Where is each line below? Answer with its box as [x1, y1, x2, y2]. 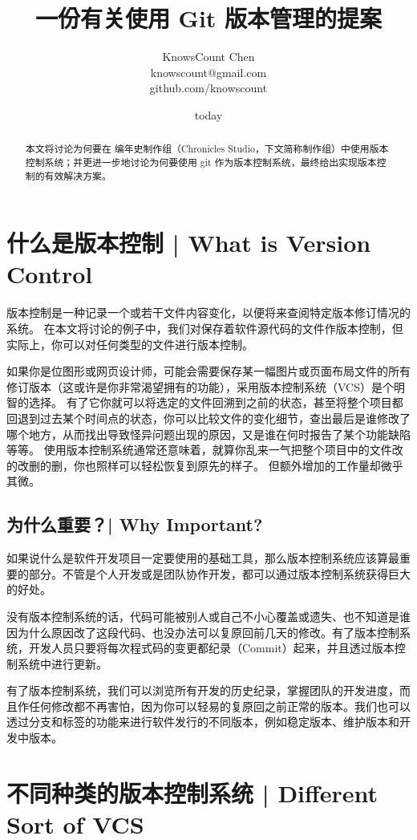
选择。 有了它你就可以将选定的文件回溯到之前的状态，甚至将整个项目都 [28, 394, 403, 411]
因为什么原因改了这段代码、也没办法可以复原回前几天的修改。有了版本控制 [6, 623, 399, 640]
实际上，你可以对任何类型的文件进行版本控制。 [6, 335, 253, 352]
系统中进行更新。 [17, 655, 107, 672]
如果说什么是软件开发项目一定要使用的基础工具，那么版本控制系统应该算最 [6, 550, 399, 566]
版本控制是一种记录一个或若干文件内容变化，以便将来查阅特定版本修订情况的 [6, 304, 411, 321]
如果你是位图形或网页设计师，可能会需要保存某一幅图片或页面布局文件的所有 [6, 363, 411, 379]
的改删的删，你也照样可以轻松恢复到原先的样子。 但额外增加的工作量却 [6, 457, 381, 473]
